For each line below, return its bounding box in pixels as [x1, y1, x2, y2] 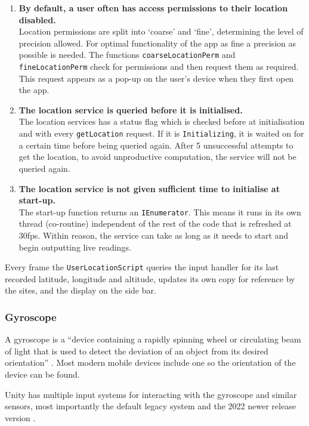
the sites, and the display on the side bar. [5, 284, 156, 297]
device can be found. [5, 368, 80, 380]
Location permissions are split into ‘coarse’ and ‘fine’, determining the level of [18, 25, 304, 38]
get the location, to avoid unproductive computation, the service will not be [18, 150, 296, 163]
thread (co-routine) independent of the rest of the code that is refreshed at [18, 217, 292, 230]
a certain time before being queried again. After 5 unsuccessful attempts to [18, 138, 293, 151]
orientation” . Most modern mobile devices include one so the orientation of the [5, 356, 296, 369]
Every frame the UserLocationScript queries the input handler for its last [5, 261, 279, 273]
